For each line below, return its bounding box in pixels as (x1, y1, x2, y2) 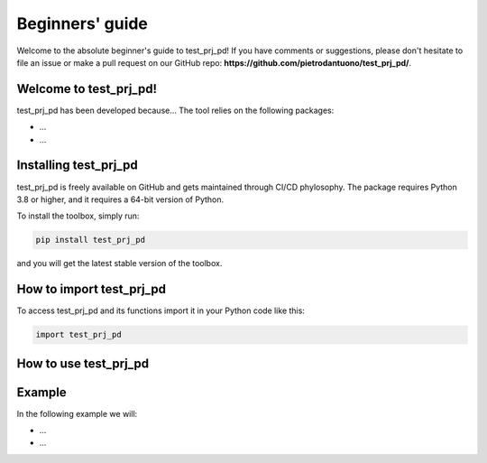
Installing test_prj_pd (16, 158, 139, 173)
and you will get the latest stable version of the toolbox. (16, 258, 223, 269)
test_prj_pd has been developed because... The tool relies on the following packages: (16, 105, 335, 116)
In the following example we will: (16, 408, 138, 419)
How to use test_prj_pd (16, 356, 149, 371)
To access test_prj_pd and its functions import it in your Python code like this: (16, 305, 306, 316)
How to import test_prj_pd (16, 282, 167, 297)
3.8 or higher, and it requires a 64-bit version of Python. (16, 194, 225, 205)
